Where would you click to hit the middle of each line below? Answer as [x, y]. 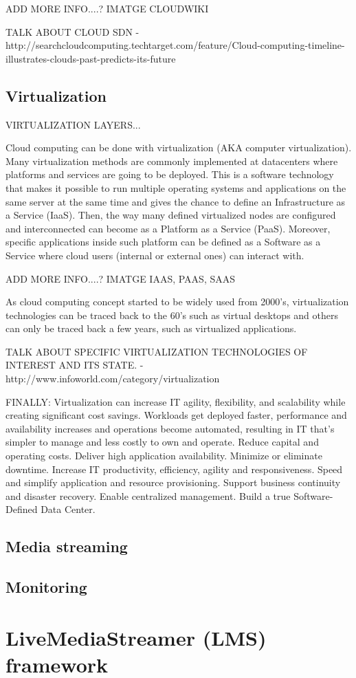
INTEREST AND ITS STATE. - [75, 365]
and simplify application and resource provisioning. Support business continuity [173, 482]
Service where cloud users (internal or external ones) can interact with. [155, 255]
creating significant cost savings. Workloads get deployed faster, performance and [176, 415]
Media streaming [67, 546]
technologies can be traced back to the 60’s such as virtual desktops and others [172, 315]
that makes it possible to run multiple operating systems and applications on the [176, 187]
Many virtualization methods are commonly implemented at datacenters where [172, 161]
